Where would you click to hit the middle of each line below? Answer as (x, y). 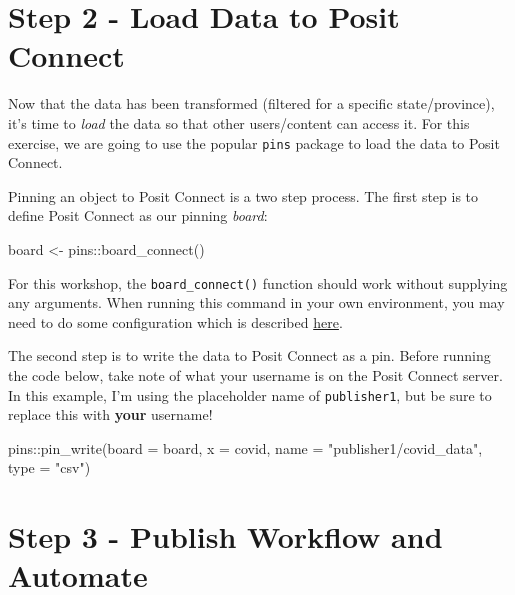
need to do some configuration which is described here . (175, 321)
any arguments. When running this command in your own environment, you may (256, 302)
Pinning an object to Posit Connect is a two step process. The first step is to (243, 195)
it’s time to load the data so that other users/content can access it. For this (239, 122)
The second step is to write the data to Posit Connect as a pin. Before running (249, 355)
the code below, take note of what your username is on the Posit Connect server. (255, 374)
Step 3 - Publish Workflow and (225, 536)
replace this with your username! (110, 414)
